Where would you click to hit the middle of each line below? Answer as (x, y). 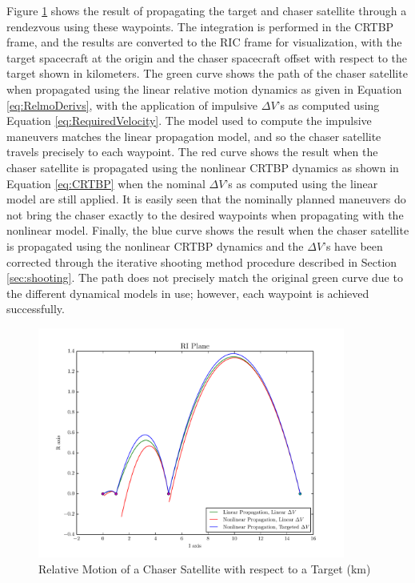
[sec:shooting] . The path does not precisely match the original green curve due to (205, 277)
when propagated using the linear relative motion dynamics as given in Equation (204, 88)
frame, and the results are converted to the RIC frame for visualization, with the (204, 42)
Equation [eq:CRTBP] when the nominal (106, 183)
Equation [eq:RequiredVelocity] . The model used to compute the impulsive (189, 121)
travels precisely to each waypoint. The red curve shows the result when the (192, 152)
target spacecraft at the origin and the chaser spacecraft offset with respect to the (207, 57)
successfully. (36, 309)
